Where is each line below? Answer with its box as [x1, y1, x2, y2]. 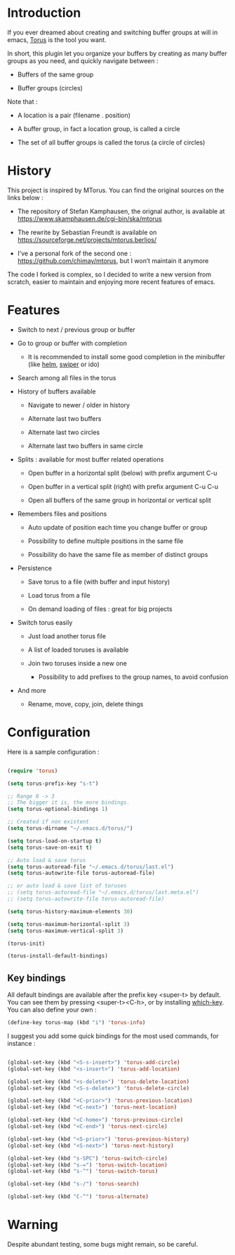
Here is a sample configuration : [7, 747, 100, 756]
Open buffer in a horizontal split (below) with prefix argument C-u [27, 469, 217, 477]
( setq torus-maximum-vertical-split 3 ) [7, 927, 124, 934]
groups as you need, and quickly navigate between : [7, 56, 159, 65]
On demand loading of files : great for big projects [27, 605, 173, 613]
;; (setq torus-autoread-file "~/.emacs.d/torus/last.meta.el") [7, 889, 199, 896]
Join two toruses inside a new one [27, 659, 128, 667]
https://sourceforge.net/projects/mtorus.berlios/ [17, 235, 156, 243]
